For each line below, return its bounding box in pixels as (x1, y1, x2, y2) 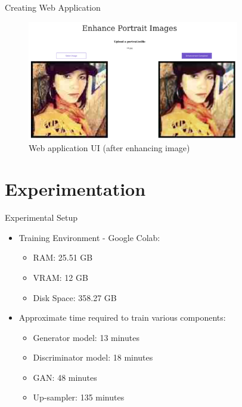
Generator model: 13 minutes (33, 331, 139, 343)
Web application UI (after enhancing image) (29, 142, 190, 154)
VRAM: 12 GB (33, 271, 88, 283)
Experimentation (5, 177, 146, 201)
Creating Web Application (5, 1, 101, 13)
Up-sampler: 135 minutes (33, 391, 125, 403)
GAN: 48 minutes (33, 371, 97, 383)
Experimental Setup (5, 211, 77, 224)
